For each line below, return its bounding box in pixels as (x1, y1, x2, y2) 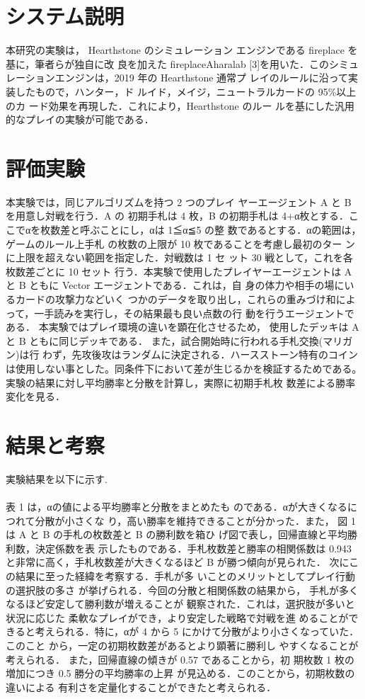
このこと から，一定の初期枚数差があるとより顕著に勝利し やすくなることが (6, 637, 359, 652)
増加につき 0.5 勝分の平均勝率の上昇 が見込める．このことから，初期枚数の (6, 666, 355, 681)
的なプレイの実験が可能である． (6, 112, 154, 127)
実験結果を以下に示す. (6, 471, 108, 486)
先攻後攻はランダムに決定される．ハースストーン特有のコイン (71, 347, 359, 362)
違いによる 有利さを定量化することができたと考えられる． (6, 679, 277, 694)
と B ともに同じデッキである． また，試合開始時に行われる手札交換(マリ (6, 333, 343, 348)
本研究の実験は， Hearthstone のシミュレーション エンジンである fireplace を (6, 42, 358, 57)
